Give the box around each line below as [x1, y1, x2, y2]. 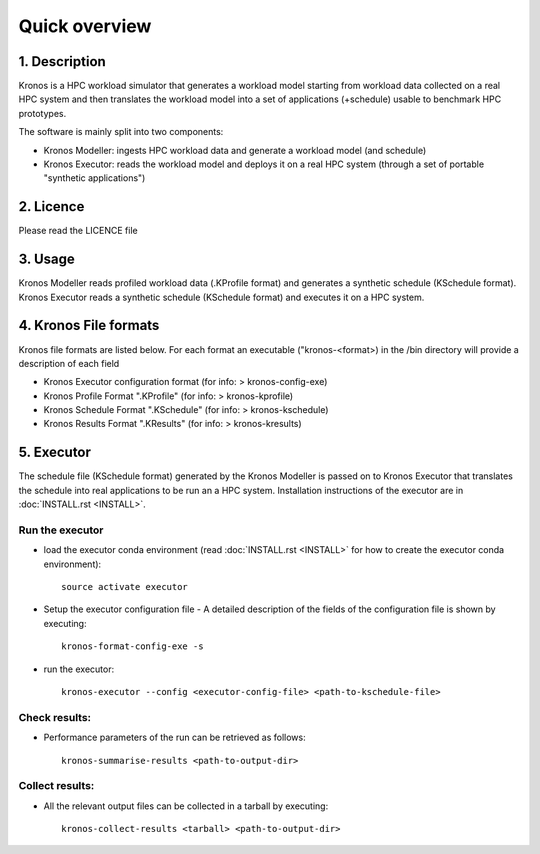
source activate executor [61, 581, 189, 593]
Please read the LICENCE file [18, 225, 139, 237]
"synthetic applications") [43, 172, 146, 184]
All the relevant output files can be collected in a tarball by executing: [43, 800, 329, 812]
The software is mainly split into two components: [18, 126, 224, 138]
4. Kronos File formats [18, 317, 160, 334]
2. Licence [18, 198, 85, 215]
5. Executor [18, 444, 92, 461]
